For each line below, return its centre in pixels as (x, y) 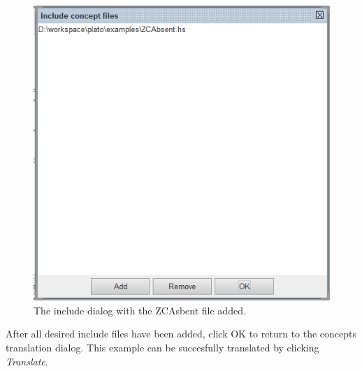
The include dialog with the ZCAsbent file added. (140, 310)
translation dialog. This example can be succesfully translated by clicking (162, 348)
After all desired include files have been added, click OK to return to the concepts (181, 334)
